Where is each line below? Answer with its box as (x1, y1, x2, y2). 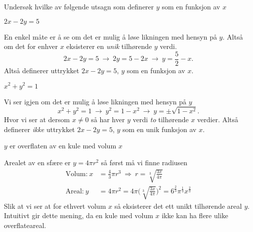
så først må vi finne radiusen (101, 157, 188, 168)
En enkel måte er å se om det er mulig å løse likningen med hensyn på (4, 31, 217, 42)
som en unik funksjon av (122, 124, 197, 134)
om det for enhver (4, 41, 58, 51)
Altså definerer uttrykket (4, 65, 80, 75)
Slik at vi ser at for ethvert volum (4, 200, 106, 211)
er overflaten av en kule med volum (9, 140, 117, 151)
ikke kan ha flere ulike (162, 210, 228, 221)
